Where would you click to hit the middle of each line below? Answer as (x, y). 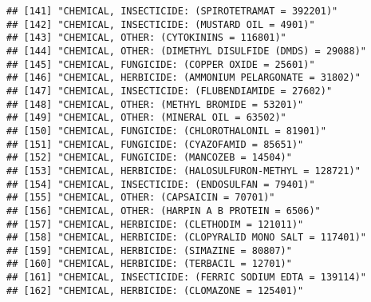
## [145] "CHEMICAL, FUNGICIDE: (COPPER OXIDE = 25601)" (161, 64)
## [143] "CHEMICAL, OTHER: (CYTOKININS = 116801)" (146, 38)
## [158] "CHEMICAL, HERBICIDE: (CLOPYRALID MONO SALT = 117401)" (187, 238)
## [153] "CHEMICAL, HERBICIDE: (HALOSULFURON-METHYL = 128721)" (184, 171)
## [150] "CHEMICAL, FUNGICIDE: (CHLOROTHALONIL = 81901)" (166, 131)
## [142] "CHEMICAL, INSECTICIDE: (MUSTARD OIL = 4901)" (161, 24)
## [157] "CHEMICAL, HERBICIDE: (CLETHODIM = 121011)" (155, 224)
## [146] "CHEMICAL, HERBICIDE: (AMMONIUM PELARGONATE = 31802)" (184, 78)
